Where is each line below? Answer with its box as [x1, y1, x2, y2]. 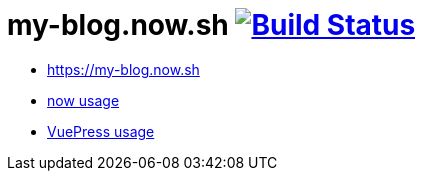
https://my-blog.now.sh [47, 60, 200, 78]
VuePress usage [47, 122, 155, 140]
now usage [47, 91, 120, 109]
